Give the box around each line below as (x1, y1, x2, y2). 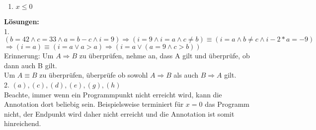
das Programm (205, 99, 249, 109)
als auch (173, 70, 199, 80)
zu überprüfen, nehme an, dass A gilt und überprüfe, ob (79, 50, 250, 61)
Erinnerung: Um (4, 50, 54, 61)
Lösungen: (4, 16, 39, 26)
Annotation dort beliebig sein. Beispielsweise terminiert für (4, 99, 184, 109)
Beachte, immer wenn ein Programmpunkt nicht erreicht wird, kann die (4, 89, 222, 99)
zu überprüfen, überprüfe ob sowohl (39, 70, 148, 80)
